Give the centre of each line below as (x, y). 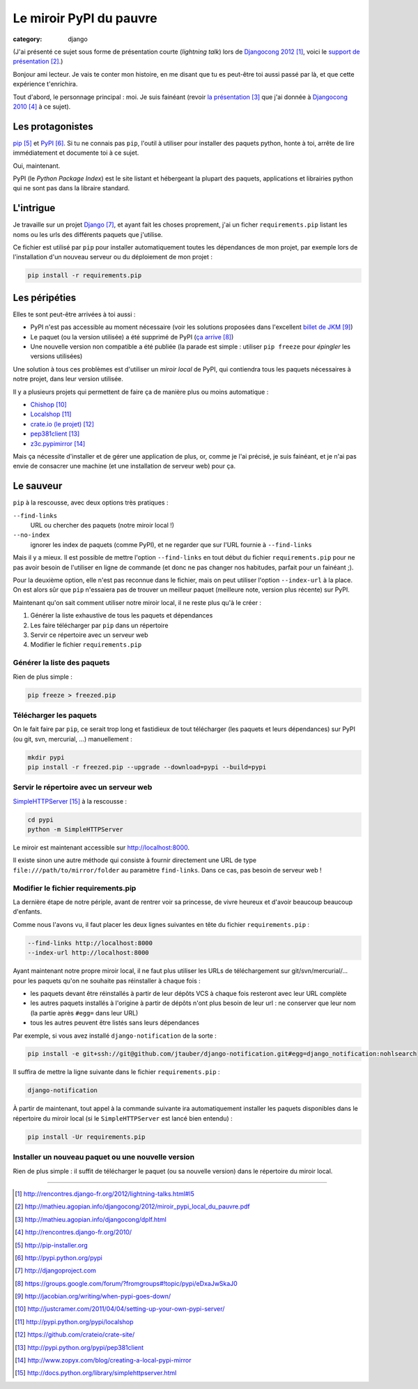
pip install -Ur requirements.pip (86, 1137)
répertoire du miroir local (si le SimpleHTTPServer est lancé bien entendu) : (123, 1118)
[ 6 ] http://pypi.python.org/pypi (59, 1257)
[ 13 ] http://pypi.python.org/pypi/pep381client (79, 1347)
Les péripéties (45, 297)
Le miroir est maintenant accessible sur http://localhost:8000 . (101, 847)
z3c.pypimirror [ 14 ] (58, 443)
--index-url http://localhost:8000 (88, 953)
